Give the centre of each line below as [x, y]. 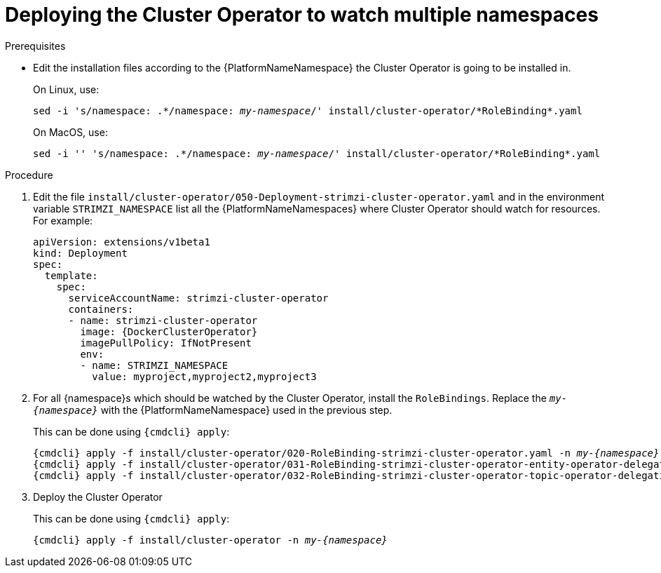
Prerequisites [35, 46]
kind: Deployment [80, 253]
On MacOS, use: [70, 132]
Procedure [29, 175]
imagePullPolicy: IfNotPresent [166, 343]
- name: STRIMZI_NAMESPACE [154, 365]
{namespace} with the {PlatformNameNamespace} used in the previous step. [213, 410]
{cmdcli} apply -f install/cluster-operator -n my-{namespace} [210, 540]
